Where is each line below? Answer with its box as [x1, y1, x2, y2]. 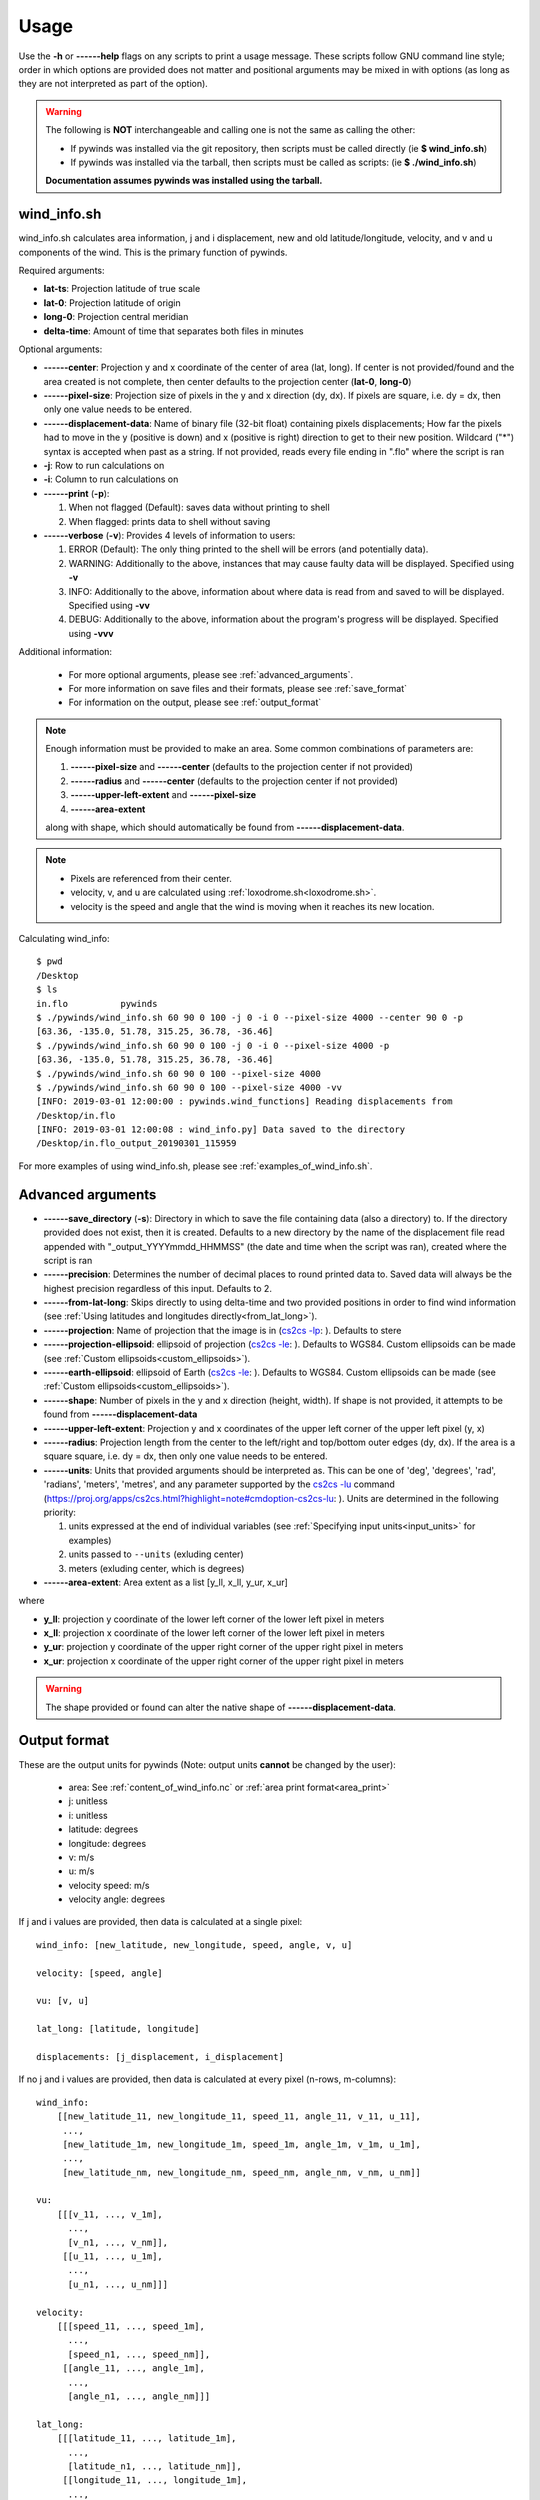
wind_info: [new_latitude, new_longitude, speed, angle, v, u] [36, 1939, 353, 1950]
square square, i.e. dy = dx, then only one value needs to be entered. [43, 1450, 329, 1462]
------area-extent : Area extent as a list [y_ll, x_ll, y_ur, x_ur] [43, 1576, 289, 1588]
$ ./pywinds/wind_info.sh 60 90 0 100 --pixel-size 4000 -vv [36, 1081, 342, 1093]
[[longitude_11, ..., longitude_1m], [62, 2475, 248, 2486]
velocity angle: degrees [68, 1893, 165, 1905]
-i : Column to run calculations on [43, 473, 179, 485]
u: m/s [68, 1865, 95, 1877]
